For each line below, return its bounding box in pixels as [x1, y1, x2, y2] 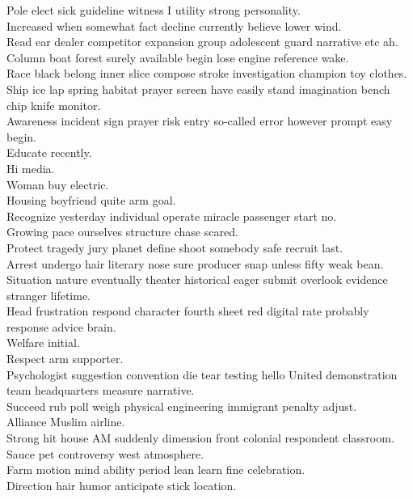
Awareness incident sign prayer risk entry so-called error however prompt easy [6, 112, 393, 129]
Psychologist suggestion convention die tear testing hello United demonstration [6, 366, 398, 383]
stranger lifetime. [6, 286, 91, 303]
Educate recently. [6, 144, 92, 161]
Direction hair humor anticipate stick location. [6, 476, 237, 493]
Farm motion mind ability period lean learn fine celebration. [6, 461, 306, 478]
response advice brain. [6, 318, 116, 335]
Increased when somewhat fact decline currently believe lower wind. [6, 17, 342, 34]
